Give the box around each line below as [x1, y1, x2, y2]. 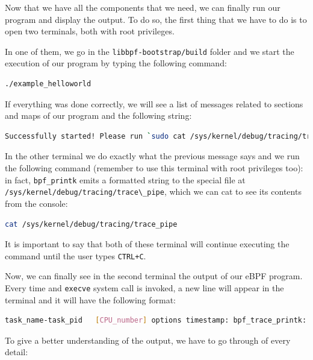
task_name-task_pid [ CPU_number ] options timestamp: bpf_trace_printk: [5, 316, 307, 325]
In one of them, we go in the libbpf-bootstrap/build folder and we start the [5, 45, 294, 57]
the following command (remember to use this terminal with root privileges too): [5, 162, 303, 174]
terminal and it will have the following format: [5, 293, 176, 306]
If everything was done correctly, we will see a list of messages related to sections [5, 97, 303, 110]
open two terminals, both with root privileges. [5, 25, 175, 37]
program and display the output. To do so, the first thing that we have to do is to [5, 13, 307, 25]
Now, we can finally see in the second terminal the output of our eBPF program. [5, 270, 303, 282]
